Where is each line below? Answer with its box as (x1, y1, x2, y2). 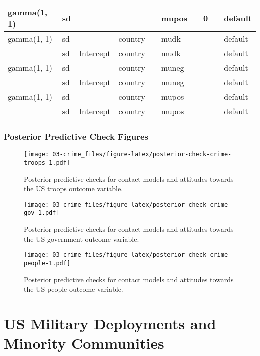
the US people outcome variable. (24, 284, 123, 294)
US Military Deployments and (4, 313, 216, 333)
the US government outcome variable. (24, 233, 139, 244)
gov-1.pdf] (24, 209, 60, 217)
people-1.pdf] (24, 259, 71, 267)
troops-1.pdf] (24, 159, 71, 166)
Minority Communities (4, 333, 164, 353)
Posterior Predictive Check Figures (4, 130, 149, 142)
